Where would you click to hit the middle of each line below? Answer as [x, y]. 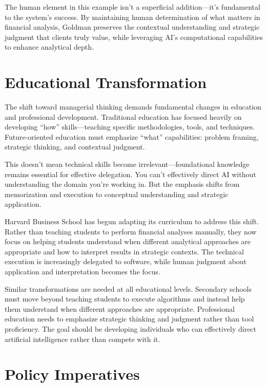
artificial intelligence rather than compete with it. [83, 339]
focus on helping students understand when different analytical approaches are [128, 241]
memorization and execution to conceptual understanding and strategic [117, 194]
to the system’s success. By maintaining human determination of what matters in [132, 17]
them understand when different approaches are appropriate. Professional [120, 308]
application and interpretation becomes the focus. [83, 271]
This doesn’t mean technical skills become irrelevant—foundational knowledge [127, 164]
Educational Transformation [106, 82]
